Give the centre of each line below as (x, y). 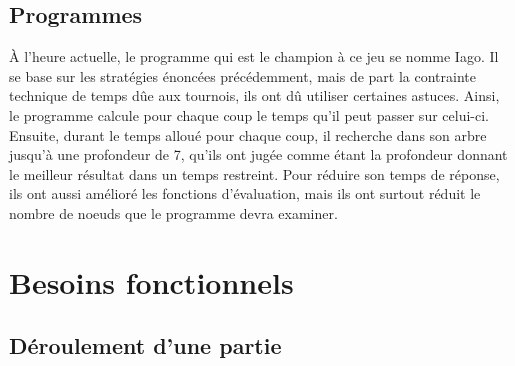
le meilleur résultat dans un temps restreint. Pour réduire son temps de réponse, (254, 173)
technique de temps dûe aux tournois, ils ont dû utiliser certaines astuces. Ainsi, (254, 95)
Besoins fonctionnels (151, 281)
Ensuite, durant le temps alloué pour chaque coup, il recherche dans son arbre (248, 134)
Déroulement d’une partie (145, 345)
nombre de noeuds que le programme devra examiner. (173, 212)
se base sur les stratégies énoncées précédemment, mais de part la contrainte (242, 75)
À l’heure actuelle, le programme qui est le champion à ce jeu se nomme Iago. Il (254, 56)
